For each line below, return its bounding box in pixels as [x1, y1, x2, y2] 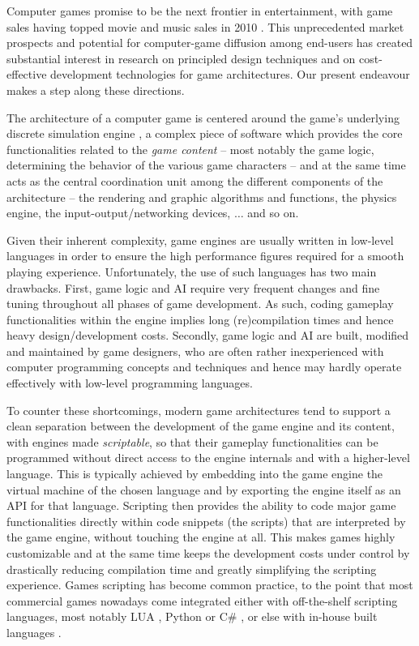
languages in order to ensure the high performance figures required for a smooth [6, 247, 404, 264]
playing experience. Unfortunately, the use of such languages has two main [6, 263, 377, 280]
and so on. [247, 204, 299, 221]
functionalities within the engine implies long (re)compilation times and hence [6, 310, 394, 327]
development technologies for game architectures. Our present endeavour [50, 66, 410, 83]
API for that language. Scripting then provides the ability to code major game [6, 497, 396, 514]
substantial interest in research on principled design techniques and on [6, 49, 356, 66]
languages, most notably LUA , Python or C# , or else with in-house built [6, 608, 378, 625]
